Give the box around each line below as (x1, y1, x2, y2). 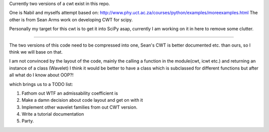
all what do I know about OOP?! (9, 72, 74, 78)
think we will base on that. (9, 49, 63, 55)
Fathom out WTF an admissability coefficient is (21, 90, 118, 96)
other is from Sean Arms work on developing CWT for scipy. (9, 16, 133, 22)
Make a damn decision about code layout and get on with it (21, 97, 143, 103)
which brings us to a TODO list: (9, 81, 73, 87)
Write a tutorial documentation (21, 111, 84, 117)
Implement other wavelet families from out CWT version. (21, 104, 138, 110)
